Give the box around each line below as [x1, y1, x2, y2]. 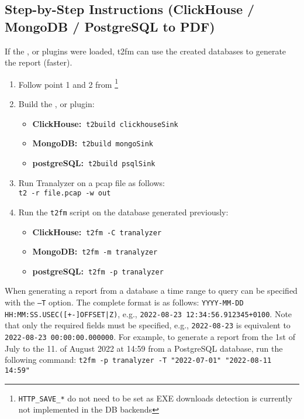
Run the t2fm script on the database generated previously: [18, 205, 229, 218]
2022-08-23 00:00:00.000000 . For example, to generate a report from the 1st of [5, 331, 295, 343]
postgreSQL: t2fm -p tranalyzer [32, 265, 164, 277]
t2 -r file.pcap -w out [18, 189, 111, 198]
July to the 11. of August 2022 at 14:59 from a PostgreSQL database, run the [5, 342, 283, 354]
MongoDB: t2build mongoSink [32, 137, 153, 149]
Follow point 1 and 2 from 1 [18, 76, 118, 90]
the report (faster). [5, 56, 72, 68]
